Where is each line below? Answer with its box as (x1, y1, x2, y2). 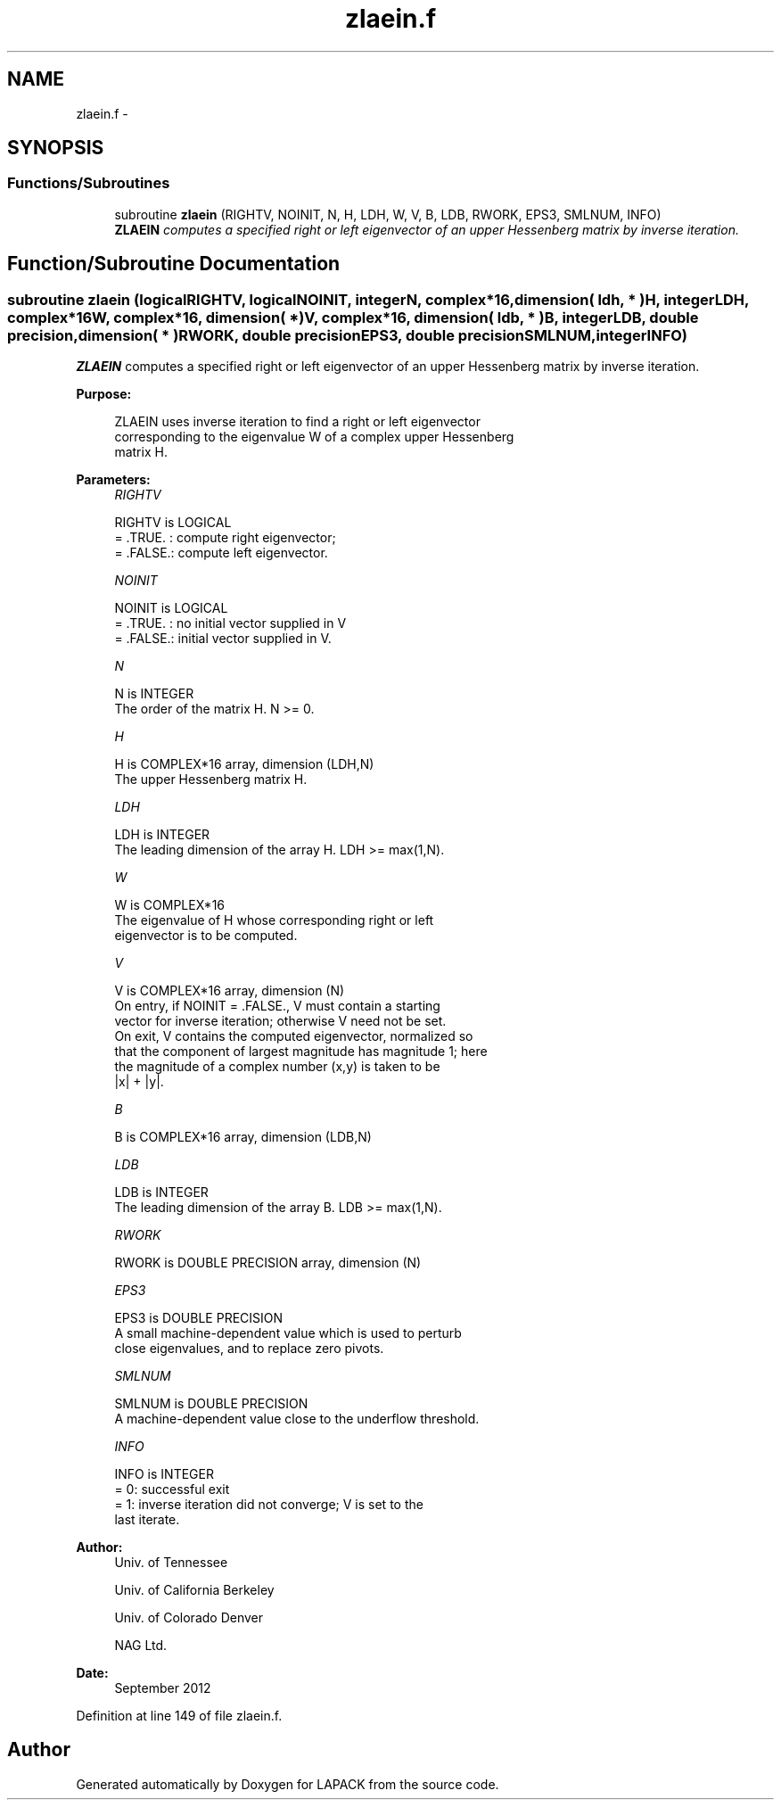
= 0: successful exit (114, 1481, 230, 1498)
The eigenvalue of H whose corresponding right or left (114, 912, 434, 928)
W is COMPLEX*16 (114, 897, 226, 913)
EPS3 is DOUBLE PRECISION (114, 1310, 284, 1326)
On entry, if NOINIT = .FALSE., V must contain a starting (114, 998, 440, 1014)
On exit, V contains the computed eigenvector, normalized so (114, 1028, 473, 1044)
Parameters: (76, 472, 151, 488)
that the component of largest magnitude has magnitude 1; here (114, 1044, 488, 1060)
